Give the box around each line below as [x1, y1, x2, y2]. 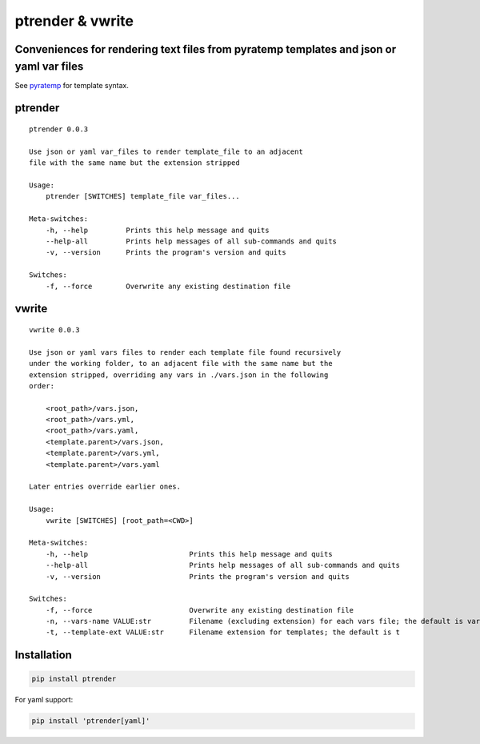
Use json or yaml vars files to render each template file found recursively [29, 348, 342, 356]
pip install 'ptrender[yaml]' [31, 717, 150, 726]
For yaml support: [14, 695, 74, 705]
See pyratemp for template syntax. [14, 80, 130, 90]
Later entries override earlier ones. [29, 482, 182, 492]
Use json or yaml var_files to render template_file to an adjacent [29, 147, 303, 156]
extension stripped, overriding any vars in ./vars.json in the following [29, 370, 329, 380]
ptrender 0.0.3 [29, 125, 89, 134]
